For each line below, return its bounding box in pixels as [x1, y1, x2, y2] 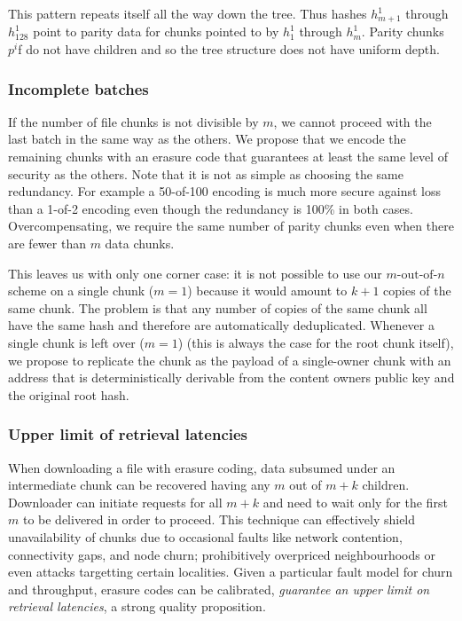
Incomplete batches [8, 77, 149, 99]
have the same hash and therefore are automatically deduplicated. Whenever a [8, 316, 435, 334]
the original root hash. [8, 385, 129, 404]
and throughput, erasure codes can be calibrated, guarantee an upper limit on [8, 579, 430, 598]
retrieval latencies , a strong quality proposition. [8, 597, 266, 616]
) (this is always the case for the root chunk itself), [177, 333, 454, 351]
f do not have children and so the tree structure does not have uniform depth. [18, 40, 440, 59]
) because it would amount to [187, 281, 348, 300]
